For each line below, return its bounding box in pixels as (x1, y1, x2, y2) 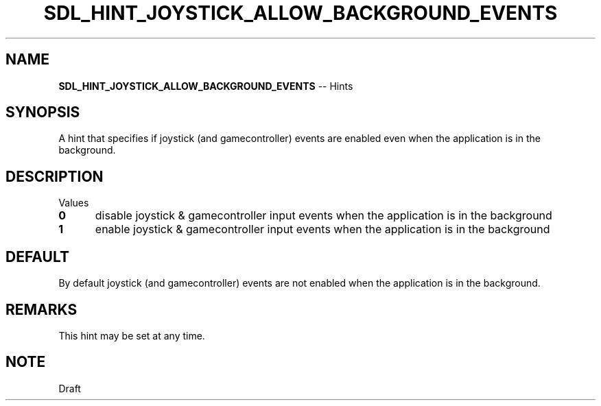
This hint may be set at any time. (58, 329, 205, 342)
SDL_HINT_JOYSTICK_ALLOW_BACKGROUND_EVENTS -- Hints (58, 80, 353, 92)
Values (58, 197, 89, 209)
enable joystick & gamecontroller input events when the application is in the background (95, 222, 550, 237)
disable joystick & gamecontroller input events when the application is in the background (95, 208, 552, 223)
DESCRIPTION (5, 167, 104, 185)
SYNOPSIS (5, 104, 80, 121)
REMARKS (5, 300, 78, 318)
